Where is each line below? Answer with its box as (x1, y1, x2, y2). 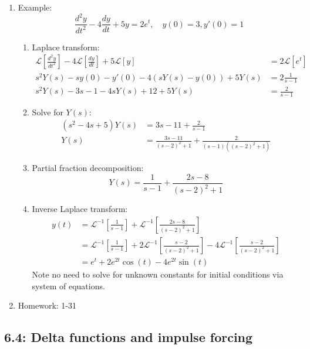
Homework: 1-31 (18, 299, 76, 312)
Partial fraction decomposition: (32, 162, 144, 174)
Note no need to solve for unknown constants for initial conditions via (32, 268, 284, 280)
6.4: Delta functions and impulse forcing (4, 328, 253, 346)
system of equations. (32, 279, 105, 292)
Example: (18, 1, 52, 13)
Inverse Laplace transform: (32, 203, 128, 215)
